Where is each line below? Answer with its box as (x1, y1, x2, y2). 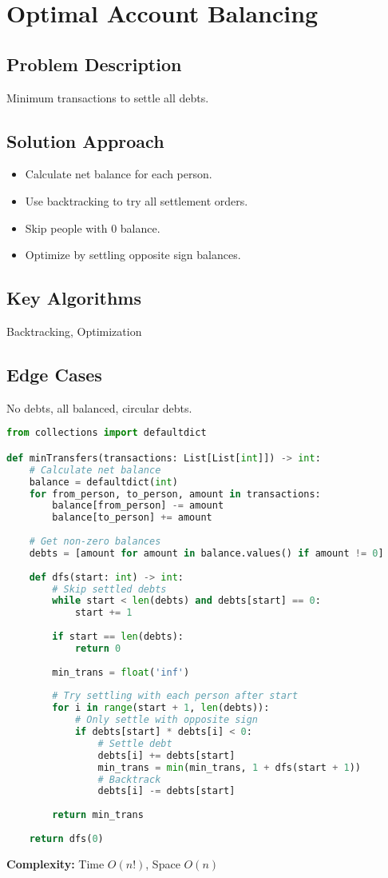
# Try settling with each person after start (52, 690, 299, 702)
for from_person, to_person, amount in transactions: (29, 488, 321, 500)
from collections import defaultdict (6, 427, 207, 439)
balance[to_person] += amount (52, 512, 212, 524)
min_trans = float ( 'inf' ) (52, 666, 190, 678)
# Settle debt (97, 737, 172, 749)
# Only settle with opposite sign (74, 714, 258, 726)
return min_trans (52, 809, 144, 821)
